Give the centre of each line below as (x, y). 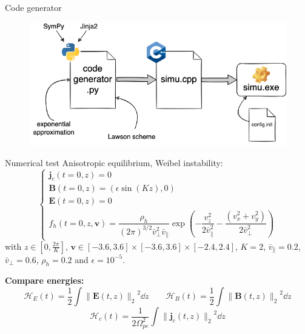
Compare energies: (45, 280)
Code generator (33, 7)
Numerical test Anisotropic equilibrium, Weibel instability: (114, 162)
